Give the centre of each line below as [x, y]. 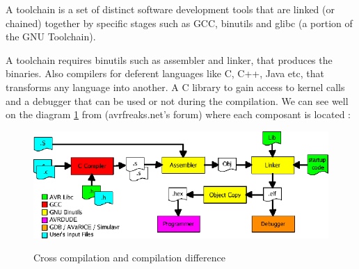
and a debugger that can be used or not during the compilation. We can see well [177, 100]
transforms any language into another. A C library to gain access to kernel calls [175, 87]
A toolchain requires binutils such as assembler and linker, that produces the [169, 59]
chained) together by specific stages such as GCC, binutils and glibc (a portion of [179, 23]
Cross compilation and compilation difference [129, 258]
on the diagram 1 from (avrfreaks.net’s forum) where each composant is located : [178, 114]
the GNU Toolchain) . [51, 36]
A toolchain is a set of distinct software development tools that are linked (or [170, 9]
